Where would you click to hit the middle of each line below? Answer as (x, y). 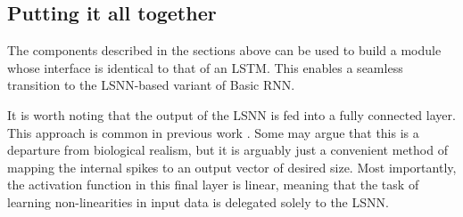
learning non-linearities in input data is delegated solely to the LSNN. (198, 201)
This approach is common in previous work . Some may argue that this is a (213, 132)
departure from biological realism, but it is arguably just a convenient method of (227, 150)
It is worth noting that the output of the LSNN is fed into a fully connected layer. (231, 114)
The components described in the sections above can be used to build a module (224, 50)
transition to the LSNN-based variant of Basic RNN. (151, 85)
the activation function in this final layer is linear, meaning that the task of (213, 185)
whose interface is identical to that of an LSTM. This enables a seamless (205, 67)
